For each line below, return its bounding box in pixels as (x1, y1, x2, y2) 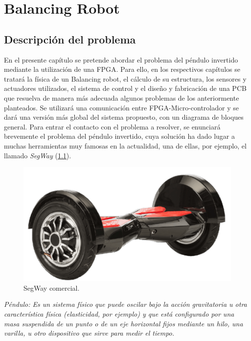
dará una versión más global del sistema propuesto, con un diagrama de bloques (4, 112, 244, 122)
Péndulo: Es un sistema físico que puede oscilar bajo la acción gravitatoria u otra (4, 299, 247, 309)
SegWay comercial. (23, 282, 80, 293)
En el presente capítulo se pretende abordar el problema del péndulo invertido (4, 54, 238, 64)
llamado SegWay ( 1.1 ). (4, 150, 71, 160)
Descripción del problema (4, 31, 136, 46)
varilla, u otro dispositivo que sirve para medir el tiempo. (4, 328, 175, 338)
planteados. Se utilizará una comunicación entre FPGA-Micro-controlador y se (4, 102, 239, 112)
